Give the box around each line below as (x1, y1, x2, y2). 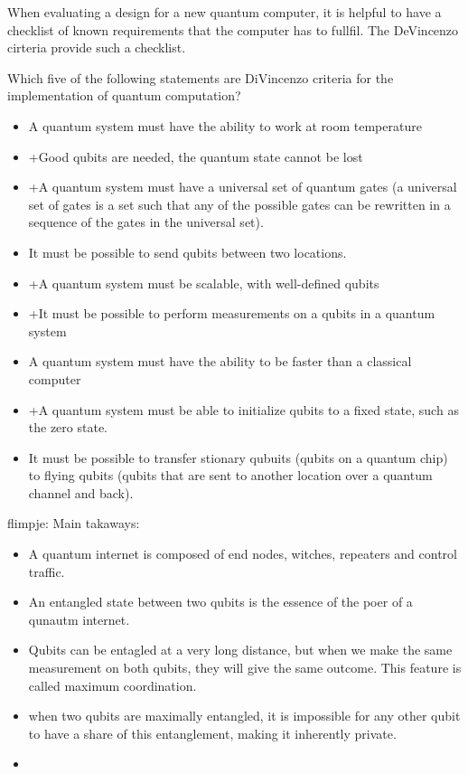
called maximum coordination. (28, 675, 197, 694)
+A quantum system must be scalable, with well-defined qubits (28, 273, 379, 292)
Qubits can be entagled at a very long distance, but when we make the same (28, 640, 453, 659)
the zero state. (28, 418, 108, 437)
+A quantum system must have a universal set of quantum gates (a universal (28, 177, 457, 196)
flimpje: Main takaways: (7, 514, 140, 533)
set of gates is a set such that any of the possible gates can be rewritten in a (28, 194, 451, 213)
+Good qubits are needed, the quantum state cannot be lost (28, 146, 363, 165)
